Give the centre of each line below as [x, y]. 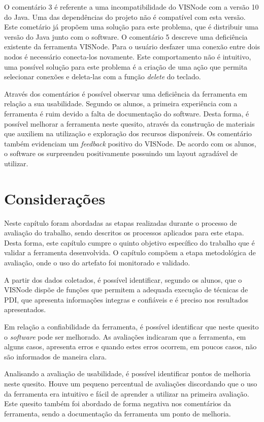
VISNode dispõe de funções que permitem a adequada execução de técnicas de [126, 290]
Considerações [55, 198]
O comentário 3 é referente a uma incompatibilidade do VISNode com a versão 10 [131, 7]
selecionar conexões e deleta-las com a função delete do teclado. [103, 77]
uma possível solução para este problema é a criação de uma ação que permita [126, 66]
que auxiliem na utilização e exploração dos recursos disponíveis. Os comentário [128, 133]
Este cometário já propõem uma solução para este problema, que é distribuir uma [131, 27]
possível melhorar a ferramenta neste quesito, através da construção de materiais [129, 123]
